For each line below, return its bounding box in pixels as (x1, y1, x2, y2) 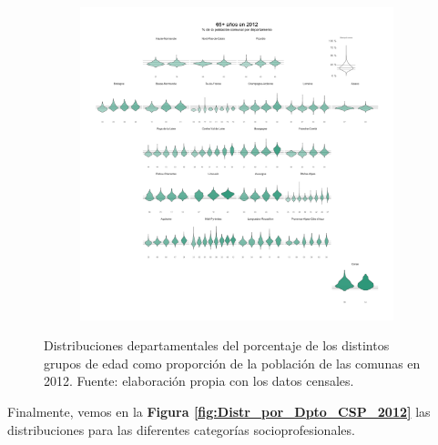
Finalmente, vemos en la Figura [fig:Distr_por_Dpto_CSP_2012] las (7, 401, 431, 420)
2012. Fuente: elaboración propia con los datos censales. (44, 371, 354, 390)
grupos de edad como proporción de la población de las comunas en (44, 353, 421, 372)
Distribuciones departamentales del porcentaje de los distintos (44, 336, 390, 355)
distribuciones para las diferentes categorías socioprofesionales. (7, 420, 355, 439)
